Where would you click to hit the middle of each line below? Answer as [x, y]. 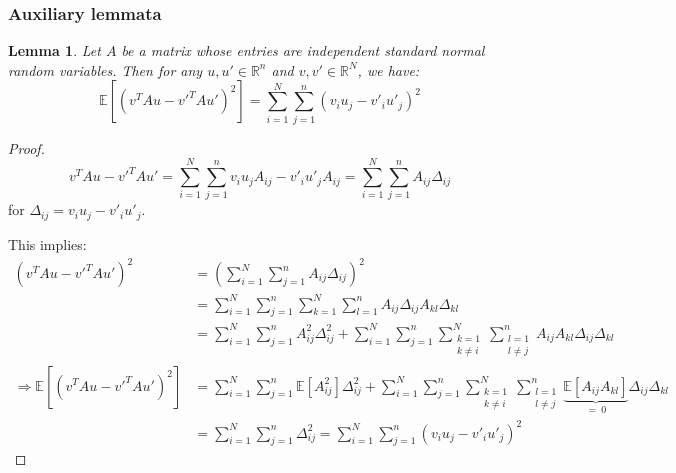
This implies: [47, 243]
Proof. [26, 147]
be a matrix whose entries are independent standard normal [303, 50]
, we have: [388, 69]
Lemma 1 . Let [54, 50]
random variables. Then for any [105, 69]
